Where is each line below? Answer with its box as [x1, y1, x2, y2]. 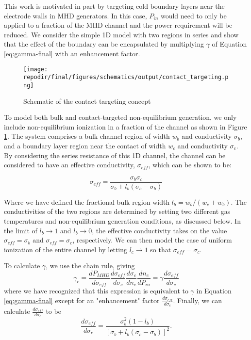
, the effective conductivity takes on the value [92, 225, 227, 235]
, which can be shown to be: [148, 160, 232, 170]
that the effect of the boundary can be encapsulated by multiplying [4, 39, 204, 49]
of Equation [212, 39, 247, 49]
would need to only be [160, 10, 227, 20]
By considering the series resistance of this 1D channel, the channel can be [4, 150, 226, 160]
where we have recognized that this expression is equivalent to [4, 286, 188, 296]
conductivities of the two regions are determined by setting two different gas [4, 206, 231, 216]
